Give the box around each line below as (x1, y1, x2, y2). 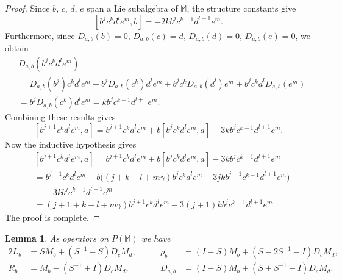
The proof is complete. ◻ (5, 211, 101, 224)
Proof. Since (5, 2, 50, 14)
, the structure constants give (187, 2, 296, 14)
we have (141, 231, 171, 244)
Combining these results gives (5, 110, 116, 123)
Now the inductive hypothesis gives (5, 137, 137, 150)
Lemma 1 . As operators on (5, 231, 109, 244)
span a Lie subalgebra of (87, 2, 178, 14)
